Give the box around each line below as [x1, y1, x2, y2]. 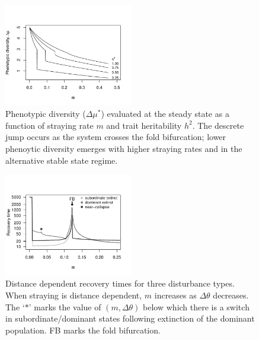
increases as [154, 288, 197, 301]
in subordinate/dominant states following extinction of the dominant [5, 312, 255, 325]
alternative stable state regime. [5, 154, 118, 166]
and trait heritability [106, 119, 182, 131]
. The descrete [192, 119, 244, 131]
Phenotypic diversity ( [5, 107, 86, 120]
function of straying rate [5, 119, 94, 131]
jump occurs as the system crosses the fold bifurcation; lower [5, 131, 226, 143]
